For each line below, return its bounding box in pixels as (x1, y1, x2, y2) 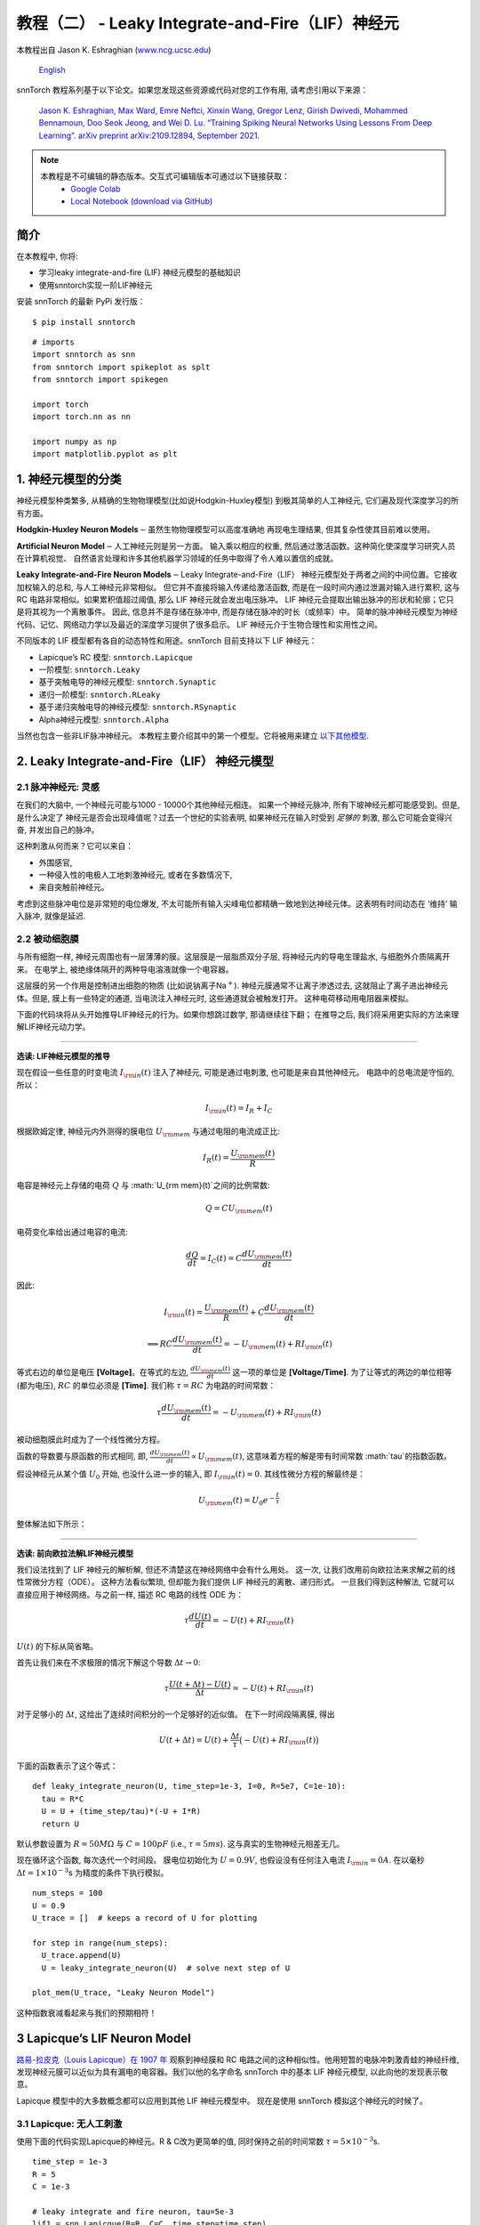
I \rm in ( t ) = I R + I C (204, 1103, 273, 1115)
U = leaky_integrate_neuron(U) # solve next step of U (41, 1962, 291, 1973)
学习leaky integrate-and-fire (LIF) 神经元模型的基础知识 (38, 267, 242, 278)
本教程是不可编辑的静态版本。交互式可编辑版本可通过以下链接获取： (40, 171, 290, 182)
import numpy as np (32, 437, 117, 447)
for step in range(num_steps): (32, 1938, 169, 1948)
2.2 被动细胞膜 (16, 933, 79, 945)
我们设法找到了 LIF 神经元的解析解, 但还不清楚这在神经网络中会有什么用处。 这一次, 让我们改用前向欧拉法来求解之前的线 (16, 1564, 456, 1574)
